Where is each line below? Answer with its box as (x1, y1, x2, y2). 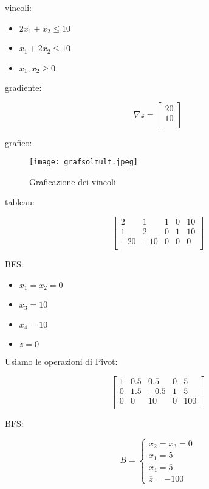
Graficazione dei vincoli (29, 175, 116, 188)
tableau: (5, 195, 35, 208)
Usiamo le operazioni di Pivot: (5, 355, 118, 368)
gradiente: (5, 80, 42, 93)
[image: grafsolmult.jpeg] (29, 158, 138, 167)
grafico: (5, 136, 32, 149)
